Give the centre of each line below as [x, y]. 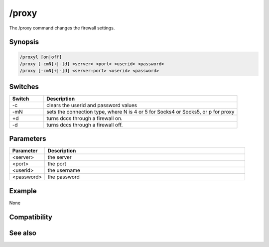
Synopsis [24, 42]
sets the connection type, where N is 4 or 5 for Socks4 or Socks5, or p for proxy [140, 112]
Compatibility [31, 217]
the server [60, 157]
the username [64, 170]
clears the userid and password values [92, 105]
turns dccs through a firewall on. [85, 118]
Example [23, 191]
